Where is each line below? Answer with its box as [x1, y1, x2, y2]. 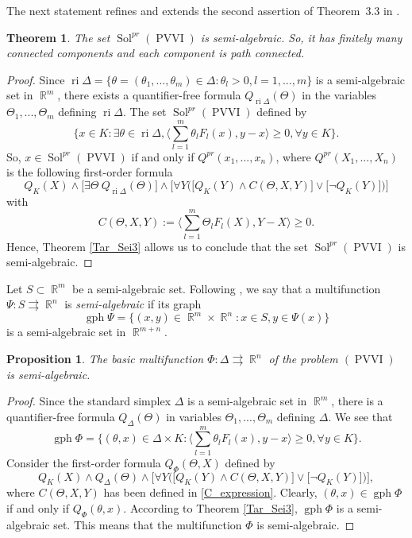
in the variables [302, 87, 377, 103]
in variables [166, 408, 221, 424]
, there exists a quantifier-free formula [57, 87, 241, 103]
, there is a [331, 393, 383, 409]
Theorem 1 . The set [6, 29, 110, 45]
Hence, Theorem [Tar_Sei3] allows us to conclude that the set [6, 238, 308, 254]
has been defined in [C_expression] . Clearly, [103, 484, 318, 501]
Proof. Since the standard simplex [6, 393, 171, 409]
